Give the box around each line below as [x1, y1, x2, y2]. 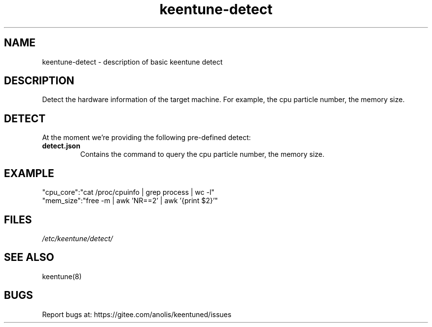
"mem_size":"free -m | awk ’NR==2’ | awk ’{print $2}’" [42, 196, 218, 205]
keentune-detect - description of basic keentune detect [42, 57, 223, 66]
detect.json [42, 142, 80, 150]
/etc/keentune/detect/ [42, 234, 113, 243]
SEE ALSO [4, 251, 54, 264]
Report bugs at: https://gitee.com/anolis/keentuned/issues [42, 310, 232, 319]
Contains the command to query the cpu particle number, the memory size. [80, 150, 324, 159]
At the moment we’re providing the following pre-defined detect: [42, 133, 251, 142]
